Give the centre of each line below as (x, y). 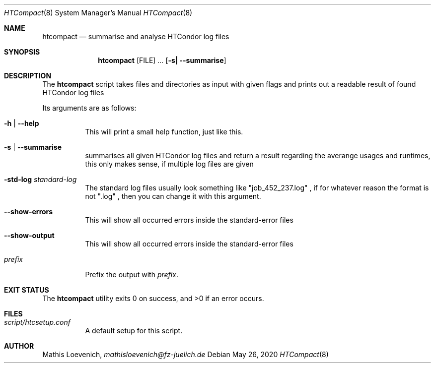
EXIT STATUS (27, 290)
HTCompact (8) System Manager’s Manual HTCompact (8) (98, 13)
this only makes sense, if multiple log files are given (169, 164)
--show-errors (29, 212)
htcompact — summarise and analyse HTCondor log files (136, 36)
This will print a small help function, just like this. (164, 132)
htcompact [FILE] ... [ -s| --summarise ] (162, 60)
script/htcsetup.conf (37, 322)
